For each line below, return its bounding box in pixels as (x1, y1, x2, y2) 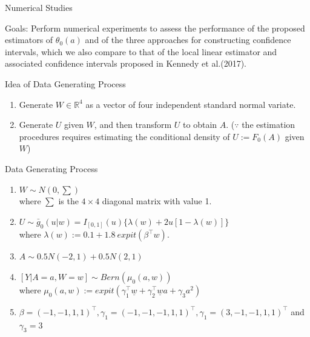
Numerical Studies (5, 1, 73, 13)
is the (58, 195, 79, 207)
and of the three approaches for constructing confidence (85, 33, 291, 46)
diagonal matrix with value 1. (102, 195, 212, 207)
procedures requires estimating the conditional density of (19, 130, 230, 142)
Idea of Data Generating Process (5, 77, 126, 90)
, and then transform (94, 118, 172, 131)
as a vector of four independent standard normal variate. (85, 98, 296, 110)
